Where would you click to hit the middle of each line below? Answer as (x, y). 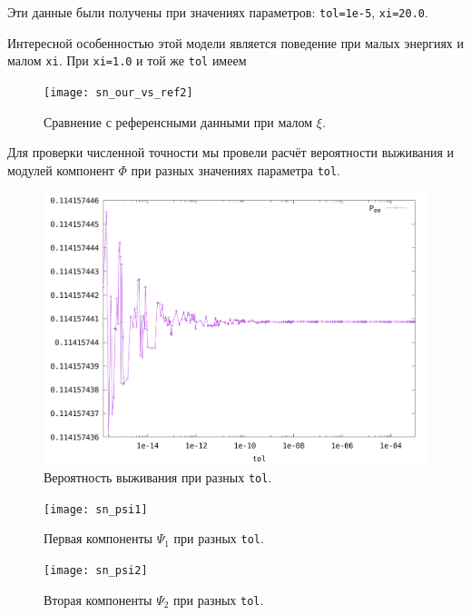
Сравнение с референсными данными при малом (178, 121)
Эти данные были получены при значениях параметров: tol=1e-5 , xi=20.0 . (218, 12)
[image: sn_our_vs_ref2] (118, 92)
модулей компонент (61, 169)
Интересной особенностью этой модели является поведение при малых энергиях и (235, 42)
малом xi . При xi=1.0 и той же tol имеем (127, 60)
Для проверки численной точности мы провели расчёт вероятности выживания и (231, 152)
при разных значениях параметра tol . (236, 169)
